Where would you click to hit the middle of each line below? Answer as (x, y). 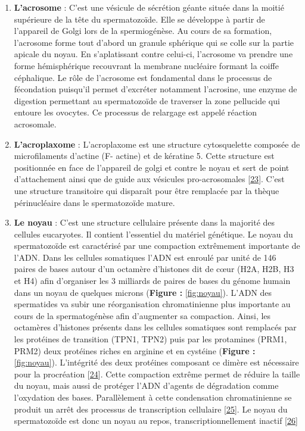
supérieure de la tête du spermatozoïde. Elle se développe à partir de (139, 19)
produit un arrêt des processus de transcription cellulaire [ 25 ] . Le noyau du (151, 409)
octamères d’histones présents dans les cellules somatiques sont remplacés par (155, 327)
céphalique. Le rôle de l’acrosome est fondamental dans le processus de (143, 77)
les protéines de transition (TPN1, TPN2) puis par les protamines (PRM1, (150, 339)
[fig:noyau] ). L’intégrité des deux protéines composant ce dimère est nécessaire (156, 362)
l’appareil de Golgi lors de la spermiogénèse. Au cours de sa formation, (143, 31)
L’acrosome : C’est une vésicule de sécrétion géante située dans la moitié (149, 7)
